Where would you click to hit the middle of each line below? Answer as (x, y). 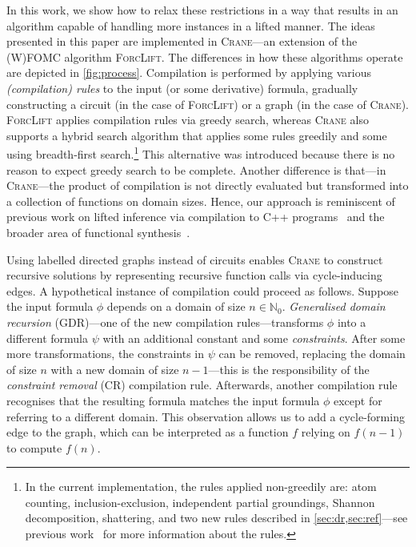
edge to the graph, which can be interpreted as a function (148, 432)
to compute (34, 447)
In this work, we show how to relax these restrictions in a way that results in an (202, 10)
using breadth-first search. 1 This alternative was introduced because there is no (201, 153)
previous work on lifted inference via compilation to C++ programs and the (196, 217)
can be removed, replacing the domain (312, 354)
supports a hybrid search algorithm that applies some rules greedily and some (197, 135)
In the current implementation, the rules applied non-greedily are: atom (201, 487)
